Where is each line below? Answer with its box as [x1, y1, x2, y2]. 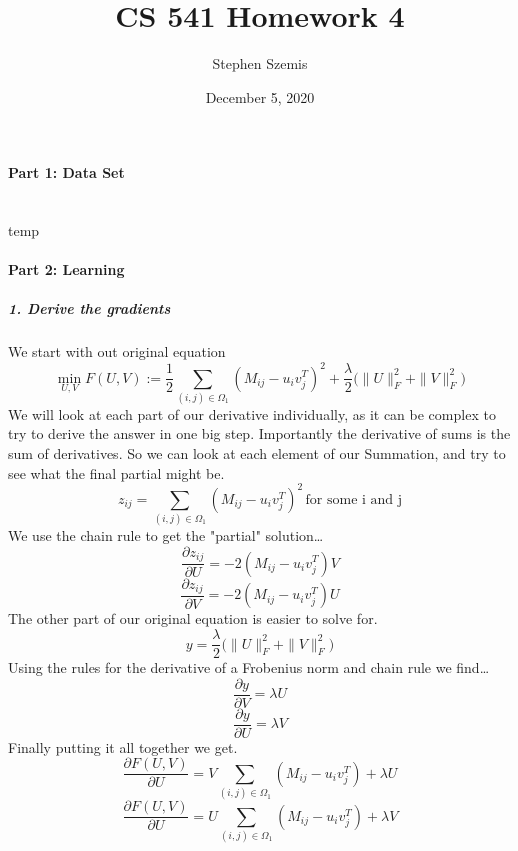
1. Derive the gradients [8, 298, 171, 319]
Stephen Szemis [212, 53, 308, 74]
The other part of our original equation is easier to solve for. [8, 608, 378, 629]
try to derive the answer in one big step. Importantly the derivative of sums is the [8, 423, 511, 444]
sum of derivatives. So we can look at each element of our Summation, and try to [8, 443, 506, 464]
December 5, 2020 [205, 86, 315, 107]
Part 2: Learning [8, 259, 125, 280]
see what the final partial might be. [8, 462, 225, 483]
